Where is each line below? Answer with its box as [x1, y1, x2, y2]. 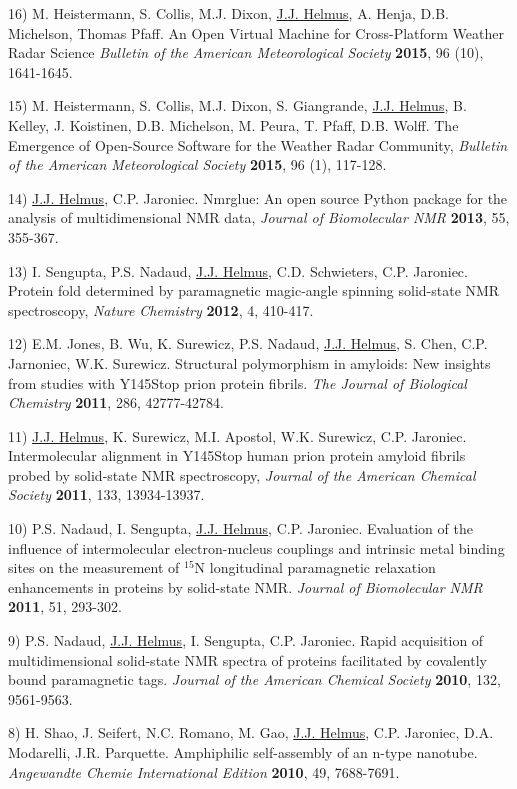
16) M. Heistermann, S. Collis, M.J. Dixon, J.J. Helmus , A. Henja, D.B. [8, 3, 449, 23]
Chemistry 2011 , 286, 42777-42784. [8, 392, 225, 413]
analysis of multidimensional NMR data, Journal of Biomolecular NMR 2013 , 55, [8, 207, 510, 228]
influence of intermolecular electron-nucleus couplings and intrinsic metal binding [8, 537, 505, 558]
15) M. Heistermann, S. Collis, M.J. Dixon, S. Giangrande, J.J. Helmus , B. [8, 95, 467, 116]
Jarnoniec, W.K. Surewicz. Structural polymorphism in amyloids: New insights [8, 352, 491, 373]
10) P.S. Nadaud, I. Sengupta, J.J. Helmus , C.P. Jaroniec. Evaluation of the [8, 518, 473, 539]
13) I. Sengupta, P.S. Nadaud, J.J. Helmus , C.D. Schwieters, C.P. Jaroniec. [8, 260, 468, 281]
